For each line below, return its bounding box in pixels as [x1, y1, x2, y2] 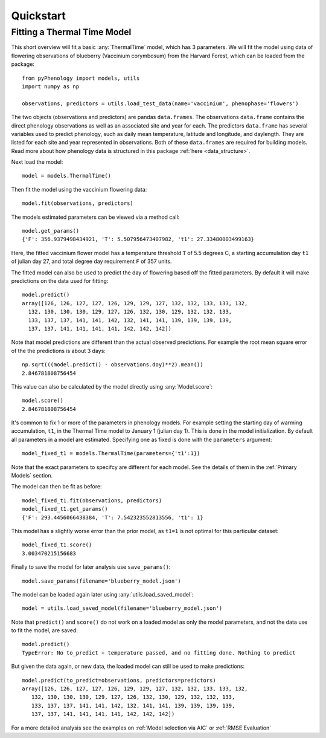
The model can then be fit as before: [11, 483, 102, 490]
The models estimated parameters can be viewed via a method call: [11, 213, 180, 221]
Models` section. [11, 472, 53, 479]
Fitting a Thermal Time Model [11, 27, 132, 37]
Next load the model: [11, 158, 63, 166]
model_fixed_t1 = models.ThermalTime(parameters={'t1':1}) [22, 450, 200, 457]
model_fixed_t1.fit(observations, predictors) [22, 497, 162, 504]
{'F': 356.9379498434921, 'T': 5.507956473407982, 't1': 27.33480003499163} [22, 236, 255, 243]
